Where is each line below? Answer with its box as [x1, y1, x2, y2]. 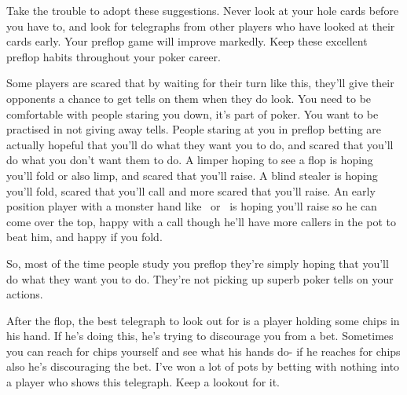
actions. [6, 286, 43, 302]
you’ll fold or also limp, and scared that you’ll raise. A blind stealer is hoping [6, 166, 378, 183]
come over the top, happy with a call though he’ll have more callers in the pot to [6, 213, 397, 229]
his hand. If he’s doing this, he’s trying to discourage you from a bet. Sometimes [6, 327, 394, 344]
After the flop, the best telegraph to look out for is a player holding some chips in [6, 312, 400, 328]
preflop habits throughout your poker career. [6, 48, 221, 64]
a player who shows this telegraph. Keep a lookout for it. [6, 374, 280, 390]
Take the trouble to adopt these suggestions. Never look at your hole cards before [6, 2, 399, 18]
